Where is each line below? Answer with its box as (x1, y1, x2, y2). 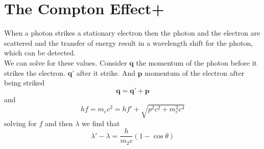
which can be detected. (4, 47, 76, 58)
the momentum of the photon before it (136, 57, 257, 68)
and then (45, 117, 73, 128)
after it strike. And (76, 67, 135, 78)
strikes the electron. (4, 67, 65, 78)
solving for (4, 117, 37, 128)
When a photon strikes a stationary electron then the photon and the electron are (4, 27, 260, 38)
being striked (4, 77, 45, 88)
